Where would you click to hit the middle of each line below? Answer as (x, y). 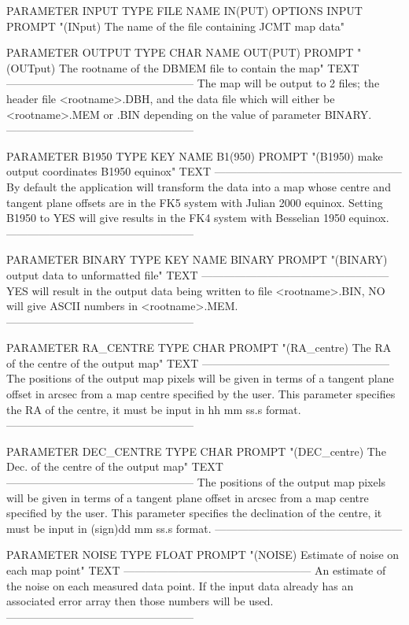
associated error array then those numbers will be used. (140, 601)
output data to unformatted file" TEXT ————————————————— (198, 274)
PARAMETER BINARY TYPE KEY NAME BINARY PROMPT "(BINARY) (197, 259)
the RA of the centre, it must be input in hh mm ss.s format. (154, 409)
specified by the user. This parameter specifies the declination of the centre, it (194, 513)
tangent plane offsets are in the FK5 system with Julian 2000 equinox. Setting (195, 202)
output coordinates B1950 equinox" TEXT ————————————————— (204, 171)
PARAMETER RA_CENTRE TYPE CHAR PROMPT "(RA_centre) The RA (199, 348)
